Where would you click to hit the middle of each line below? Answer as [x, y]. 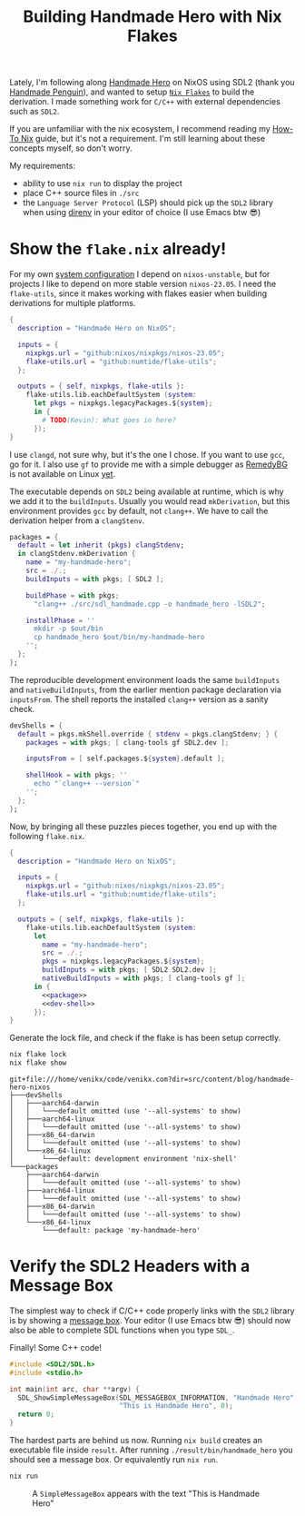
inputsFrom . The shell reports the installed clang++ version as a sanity [139, 699]
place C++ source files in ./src [81, 193]
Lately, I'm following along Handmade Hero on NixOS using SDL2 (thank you [152, 83]
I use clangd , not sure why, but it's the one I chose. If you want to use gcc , [147, 454]
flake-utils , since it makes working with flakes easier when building [138, 293]
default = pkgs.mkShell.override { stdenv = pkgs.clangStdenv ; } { [148, 734]
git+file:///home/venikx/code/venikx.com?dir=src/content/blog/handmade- [152, 1079]
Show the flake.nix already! [118, 249]
